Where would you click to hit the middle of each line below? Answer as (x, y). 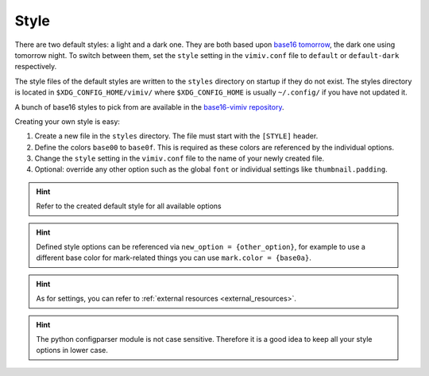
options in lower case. (72, 351)
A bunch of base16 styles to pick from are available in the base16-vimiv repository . (149, 107)
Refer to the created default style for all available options (129, 206)
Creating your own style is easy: (68, 121)
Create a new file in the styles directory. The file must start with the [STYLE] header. (176, 136)
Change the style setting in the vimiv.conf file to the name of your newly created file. (180, 158)
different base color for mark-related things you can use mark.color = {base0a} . (174, 258)
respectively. (36, 67)
